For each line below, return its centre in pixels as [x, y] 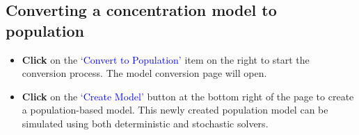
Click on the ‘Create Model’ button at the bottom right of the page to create [188, 96]
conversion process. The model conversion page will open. [144, 73]
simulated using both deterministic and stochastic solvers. [145, 123]
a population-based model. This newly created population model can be [175, 110]
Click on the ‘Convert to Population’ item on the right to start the [166, 59]
